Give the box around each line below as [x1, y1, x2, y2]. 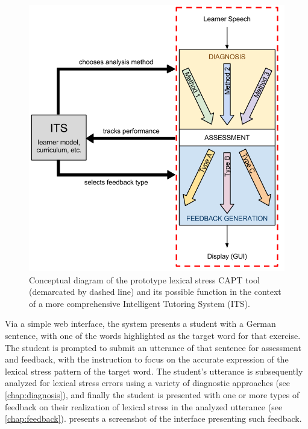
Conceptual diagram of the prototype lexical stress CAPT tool [29, 273, 260, 286]
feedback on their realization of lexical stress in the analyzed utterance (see [5, 400, 283, 413]
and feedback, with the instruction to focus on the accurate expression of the [5, 353, 289, 366]
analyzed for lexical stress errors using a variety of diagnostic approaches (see [5, 376, 290, 389]
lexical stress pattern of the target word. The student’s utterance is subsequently [5, 364, 303, 377]
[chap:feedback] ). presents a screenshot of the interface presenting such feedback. [5, 412, 302, 425]
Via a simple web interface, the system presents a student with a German [5, 317, 276, 330]
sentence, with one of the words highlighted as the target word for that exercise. [5, 329, 301, 342]
